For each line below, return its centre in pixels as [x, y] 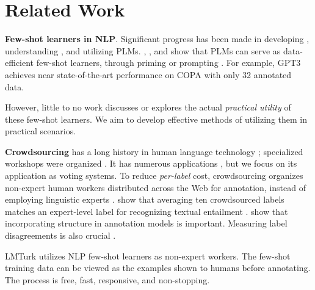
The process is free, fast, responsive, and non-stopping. [107, 279]
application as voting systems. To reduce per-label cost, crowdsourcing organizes [154, 176]
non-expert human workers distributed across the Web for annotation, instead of [155, 187]
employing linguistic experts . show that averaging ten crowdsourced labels [145, 199]
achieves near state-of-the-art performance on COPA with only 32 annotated [148, 74]
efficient [20, 63]
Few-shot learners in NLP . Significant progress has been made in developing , [157, 39]
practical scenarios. [41, 131]
